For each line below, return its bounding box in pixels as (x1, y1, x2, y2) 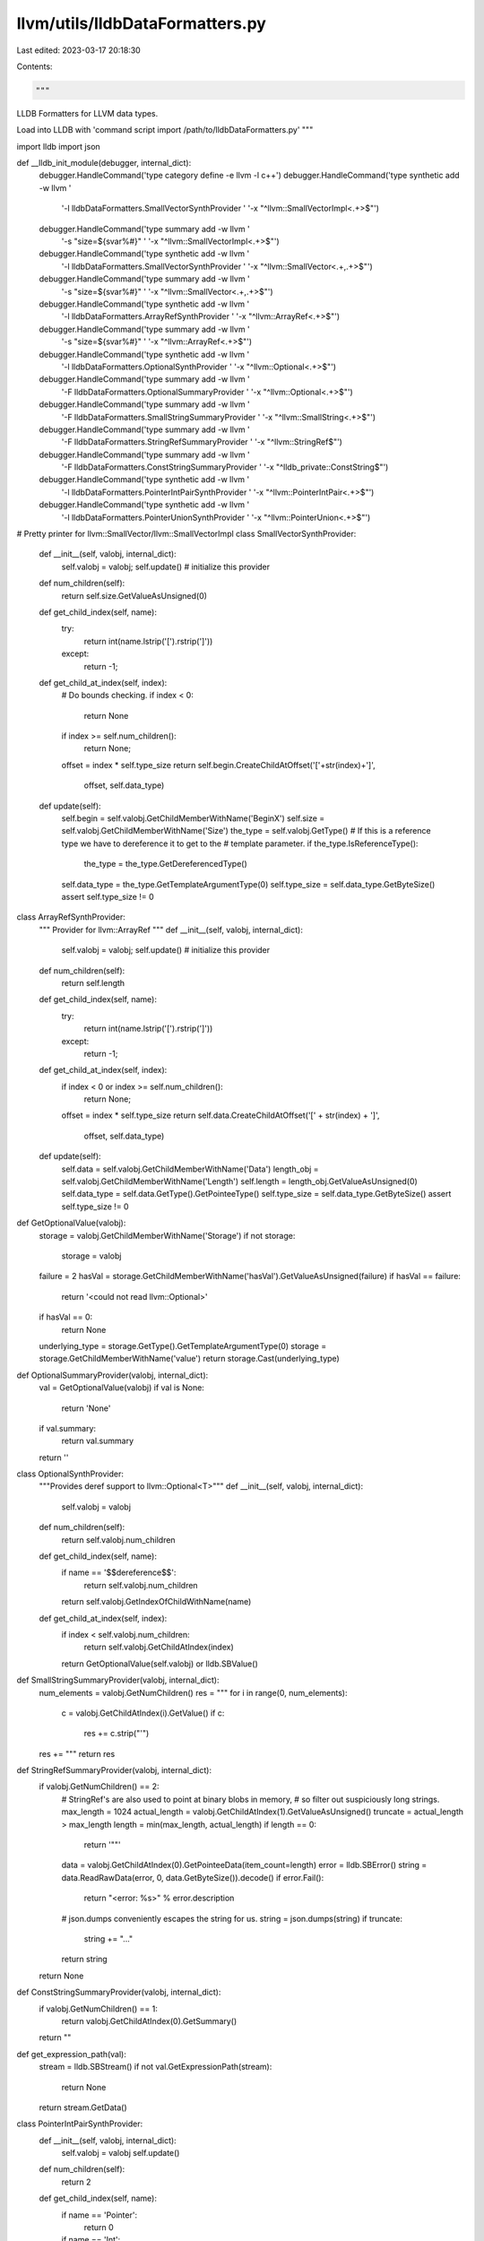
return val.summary (61, 1435, 134, 1447)
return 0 (83, 2222, 114, 2233)
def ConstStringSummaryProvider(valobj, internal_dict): (16, 1986, 221, 1998)
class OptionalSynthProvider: (16, 1468, 125, 1479)
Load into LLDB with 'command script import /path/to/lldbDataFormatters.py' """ (16, 125, 314, 135)
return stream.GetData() (39, 2102, 127, 2113)
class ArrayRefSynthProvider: (16, 912, 125, 922)
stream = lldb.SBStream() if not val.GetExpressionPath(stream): (39, 2062, 272, 2072)
